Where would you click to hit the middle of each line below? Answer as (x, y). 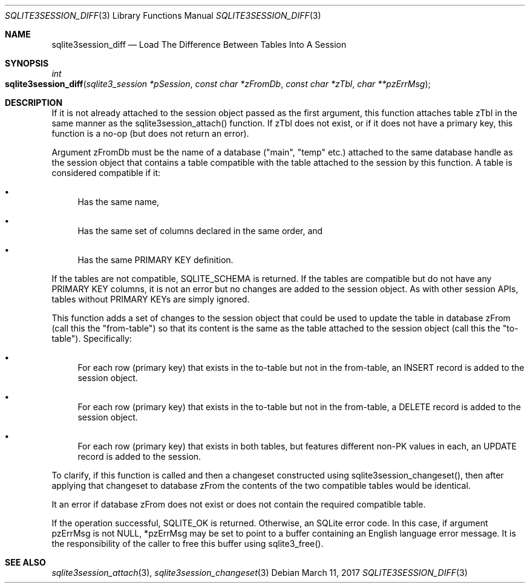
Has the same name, (119, 202)
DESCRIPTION (34, 103)
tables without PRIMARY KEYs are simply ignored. (151, 299)
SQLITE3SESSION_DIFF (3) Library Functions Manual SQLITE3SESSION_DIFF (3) (163, 15)
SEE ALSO (25, 562)
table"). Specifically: (92, 338)
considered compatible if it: (106, 173)
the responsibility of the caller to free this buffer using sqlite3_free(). (188, 544)
